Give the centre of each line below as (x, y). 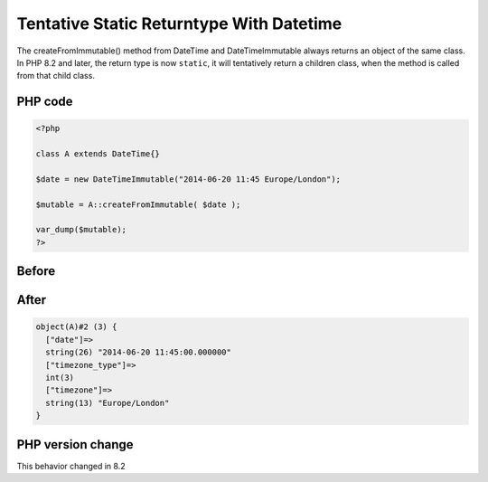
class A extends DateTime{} (98, 154)
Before (36, 271)
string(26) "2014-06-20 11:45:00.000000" (139, 352)
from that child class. (56, 76)
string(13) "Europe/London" (108, 403)
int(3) (60, 378)
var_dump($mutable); (81, 230)
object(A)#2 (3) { (76, 327)
